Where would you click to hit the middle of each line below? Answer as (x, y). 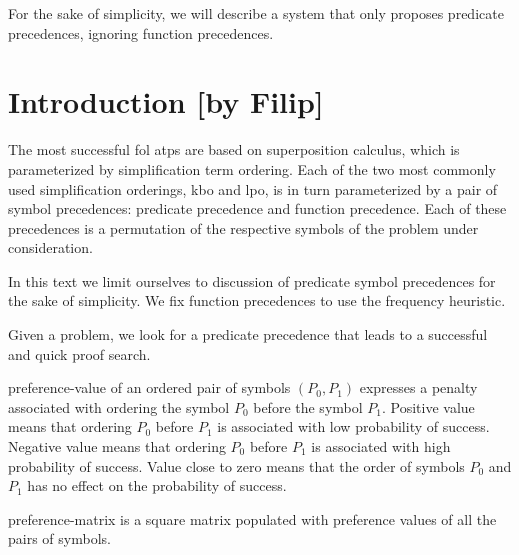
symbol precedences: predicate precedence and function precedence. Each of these (257, 208)
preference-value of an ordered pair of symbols (149, 387)
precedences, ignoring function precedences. (141, 32)
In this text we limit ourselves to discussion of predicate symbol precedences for (252, 280)
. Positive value (428, 406)
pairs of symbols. (59, 538)
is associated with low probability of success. (353, 426)
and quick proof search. (79, 353)
